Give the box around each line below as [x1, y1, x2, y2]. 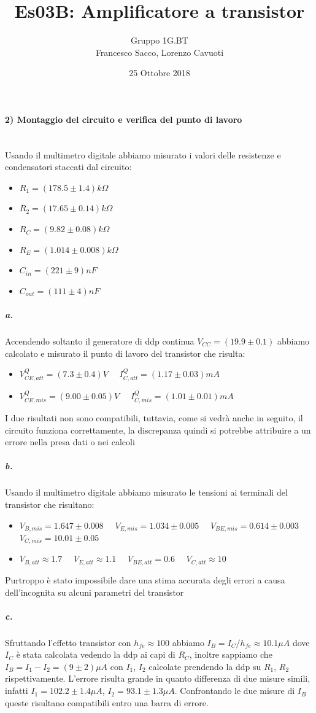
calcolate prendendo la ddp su [148, 660, 261, 672]
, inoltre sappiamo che [189, 648, 272, 661]
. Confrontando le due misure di [174, 684, 295, 697]
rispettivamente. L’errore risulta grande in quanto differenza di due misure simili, [5, 672, 310, 685]
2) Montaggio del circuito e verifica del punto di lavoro [5, 112, 242, 125]
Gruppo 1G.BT [131, 34, 188, 47]
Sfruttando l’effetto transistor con [5, 636, 131, 649]
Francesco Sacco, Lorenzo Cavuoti [95, 45, 224, 58]
